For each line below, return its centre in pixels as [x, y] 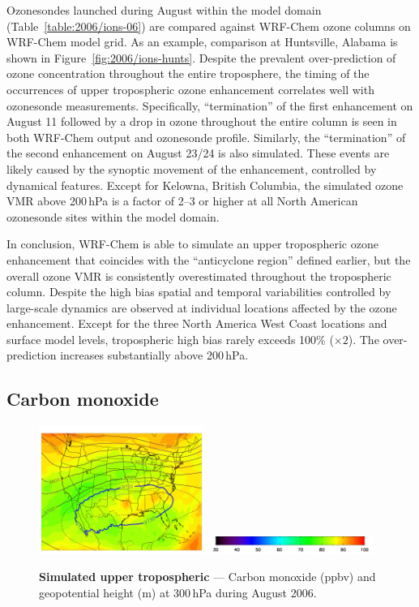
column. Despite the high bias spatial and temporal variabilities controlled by [199, 292]
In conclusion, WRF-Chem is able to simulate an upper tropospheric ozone [192, 244]
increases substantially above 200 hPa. [154, 355]
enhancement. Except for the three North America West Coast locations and [197, 323]
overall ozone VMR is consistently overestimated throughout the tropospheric [199, 276]
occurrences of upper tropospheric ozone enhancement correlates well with [190, 89]
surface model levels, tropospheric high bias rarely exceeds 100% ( [170, 339]
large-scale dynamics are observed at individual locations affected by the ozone [202, 307]
